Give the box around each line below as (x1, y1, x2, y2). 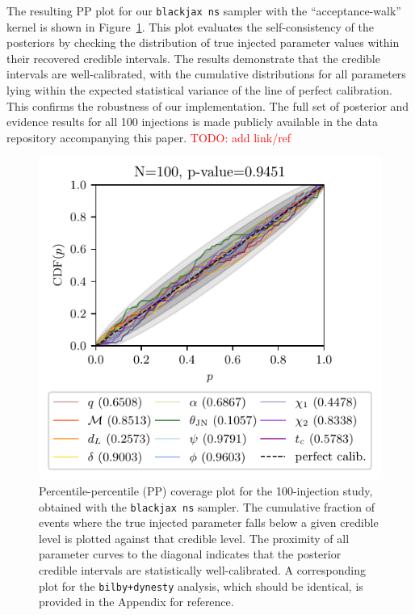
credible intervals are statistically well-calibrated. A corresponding (39, 561, 366, 578)
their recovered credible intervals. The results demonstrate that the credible (6, 49, 380, 66)
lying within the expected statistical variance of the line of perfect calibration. (6, 82, 392, 99)
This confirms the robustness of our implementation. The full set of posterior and (6, 97, 409, 114)
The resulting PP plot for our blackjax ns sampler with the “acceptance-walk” (6, 2, 401, 19)
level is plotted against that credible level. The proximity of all (39, 529, 350, 546)
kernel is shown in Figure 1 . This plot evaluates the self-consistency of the (6, 18, 375, 35)
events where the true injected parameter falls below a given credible (39, 514, 379, 531)
